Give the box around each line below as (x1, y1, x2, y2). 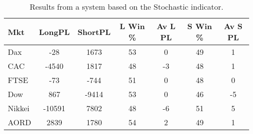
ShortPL (77, 26, 111, 37)
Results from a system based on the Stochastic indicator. (29, 1, 224, 12)
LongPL (39, 26, 70, 37)
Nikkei (8, 102, 30, 114)
